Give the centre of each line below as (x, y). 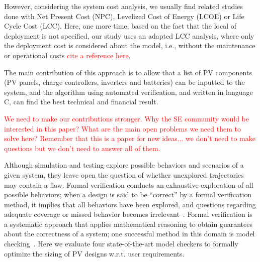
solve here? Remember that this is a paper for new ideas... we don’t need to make (130, 138)
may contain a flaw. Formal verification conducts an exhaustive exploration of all (129, 184)
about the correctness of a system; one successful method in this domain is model (129, 234)
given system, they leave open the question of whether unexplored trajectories (124, 174)
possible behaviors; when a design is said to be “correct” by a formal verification (128, 194)
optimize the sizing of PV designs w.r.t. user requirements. (94, 253)
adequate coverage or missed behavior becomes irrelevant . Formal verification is (128, 214)
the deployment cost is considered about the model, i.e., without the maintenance (130, 45)
